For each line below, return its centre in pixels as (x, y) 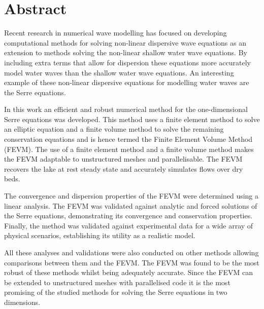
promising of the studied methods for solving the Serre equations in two (116, 292)
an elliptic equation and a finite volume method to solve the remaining (114, 129)
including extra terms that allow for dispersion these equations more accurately (127, 62)
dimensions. (22, 302)
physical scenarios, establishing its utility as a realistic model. (100, 235)
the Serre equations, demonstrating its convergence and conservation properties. (128, 216)
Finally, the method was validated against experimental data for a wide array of (129, 225)
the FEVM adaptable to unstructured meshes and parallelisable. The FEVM (123, 159)
